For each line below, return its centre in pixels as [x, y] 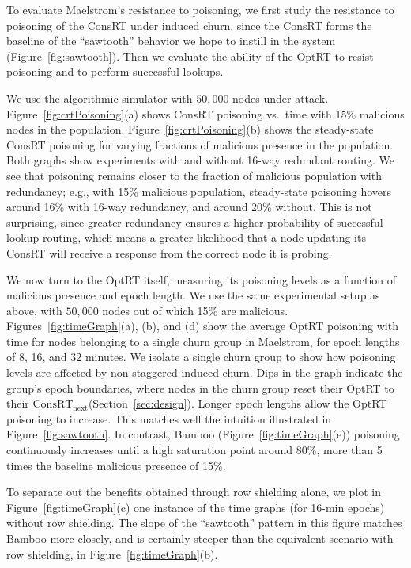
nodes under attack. [281, 98]
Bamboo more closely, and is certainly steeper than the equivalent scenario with [200, 538]
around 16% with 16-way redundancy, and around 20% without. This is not [189, 207]
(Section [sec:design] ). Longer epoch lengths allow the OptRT [238, 403]
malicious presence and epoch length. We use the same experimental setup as [193, 295]
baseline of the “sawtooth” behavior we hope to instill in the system [171, 41]
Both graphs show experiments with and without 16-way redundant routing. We [201, 160]
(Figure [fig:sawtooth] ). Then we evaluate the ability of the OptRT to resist [190, 56]
